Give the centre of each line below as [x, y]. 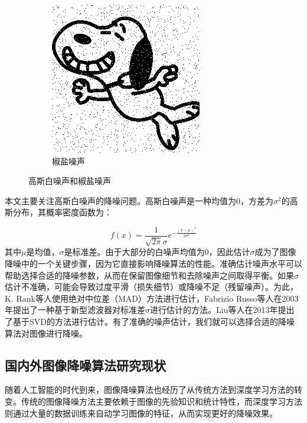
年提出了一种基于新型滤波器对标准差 [75, 310]
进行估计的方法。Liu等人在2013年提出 [222, 310]
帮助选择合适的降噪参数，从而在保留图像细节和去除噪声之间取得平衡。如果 [149, 275]
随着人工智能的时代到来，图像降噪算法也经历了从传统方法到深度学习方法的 [149, 390]
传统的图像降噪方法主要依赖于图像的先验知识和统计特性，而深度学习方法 [161, 401]
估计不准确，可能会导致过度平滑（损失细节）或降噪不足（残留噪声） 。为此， [151, 287]
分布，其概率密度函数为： [62, 212]
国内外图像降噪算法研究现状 [85, 365]
